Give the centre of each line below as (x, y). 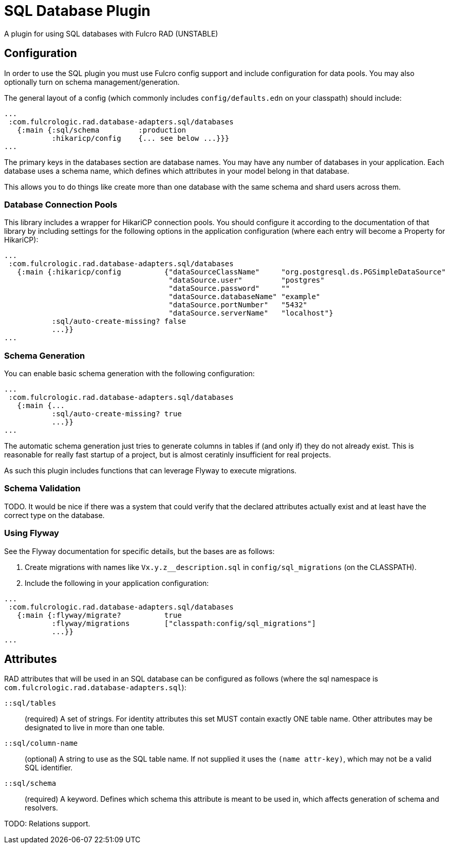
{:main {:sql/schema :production (102, 130)
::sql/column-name (41, 743)
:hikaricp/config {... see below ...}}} (141, 138)
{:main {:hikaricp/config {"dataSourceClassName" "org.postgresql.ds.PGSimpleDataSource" (231, 272)
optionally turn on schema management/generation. (92, 82)
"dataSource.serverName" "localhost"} (251, 313)
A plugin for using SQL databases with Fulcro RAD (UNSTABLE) (111, 33)
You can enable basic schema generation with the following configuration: (129, 374)
